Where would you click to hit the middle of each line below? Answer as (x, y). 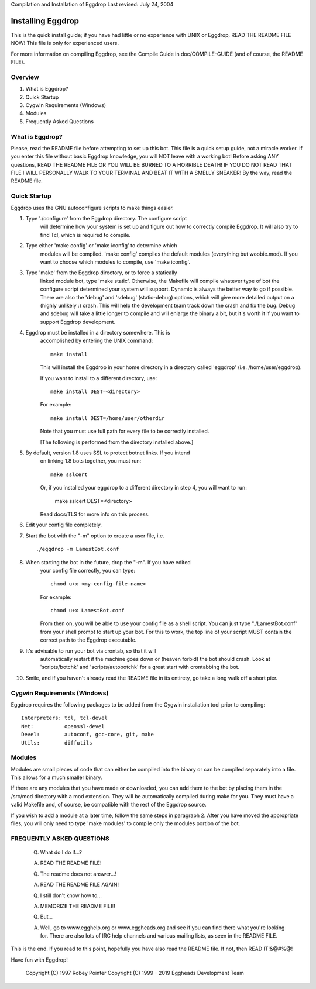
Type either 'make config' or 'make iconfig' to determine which (102, 246)
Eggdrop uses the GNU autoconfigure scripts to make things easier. (92, 208)
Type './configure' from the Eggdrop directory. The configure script (106, 219)
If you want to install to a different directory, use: (99, 378)
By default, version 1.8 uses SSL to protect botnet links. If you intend (108, 453)
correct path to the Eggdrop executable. (88, 640)
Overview (25, 77)
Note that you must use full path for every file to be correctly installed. (125, 431)
